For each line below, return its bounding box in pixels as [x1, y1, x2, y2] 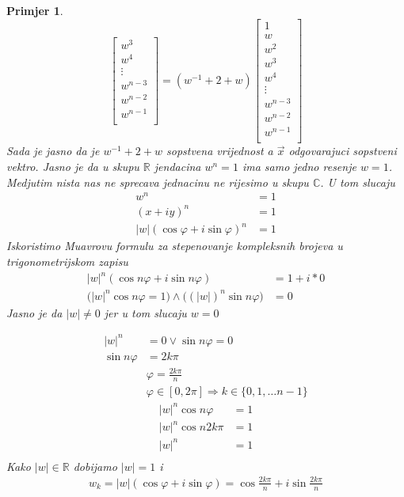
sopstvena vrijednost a [166, 142, 273, 159]
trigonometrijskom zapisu [6, 252, 128, 269]
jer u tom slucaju [104, 304, 187, 321]
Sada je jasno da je [6, 142, 100, 159]
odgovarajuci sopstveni [288, 142, 397, 159]
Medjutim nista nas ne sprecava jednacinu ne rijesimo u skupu [6, 173, 309, 190]
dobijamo [73, 457, 117, 474]
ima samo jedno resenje [242, 157, 356, 174]
